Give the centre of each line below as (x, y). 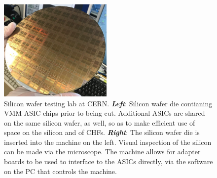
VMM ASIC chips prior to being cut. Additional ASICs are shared (105, 113)
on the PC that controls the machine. (60, 171)
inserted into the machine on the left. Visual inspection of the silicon (108, 142)
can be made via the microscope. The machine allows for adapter (102, 152)
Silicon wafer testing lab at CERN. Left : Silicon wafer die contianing (108, 103)
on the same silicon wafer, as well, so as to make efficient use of (100, 122)
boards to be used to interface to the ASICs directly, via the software (108, 161)
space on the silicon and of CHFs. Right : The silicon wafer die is (102, 132)
